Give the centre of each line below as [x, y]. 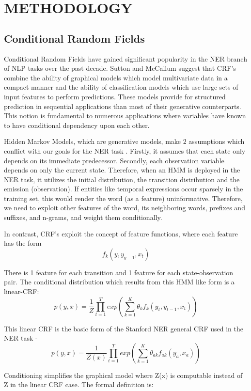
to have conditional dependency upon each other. [77, 125]
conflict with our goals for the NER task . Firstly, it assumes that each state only [125, 150]
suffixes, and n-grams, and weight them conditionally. [83, 217]
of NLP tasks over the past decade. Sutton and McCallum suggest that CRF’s [120, 68]
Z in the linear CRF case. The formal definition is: [79, 384]
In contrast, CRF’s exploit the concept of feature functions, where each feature [121, 233]
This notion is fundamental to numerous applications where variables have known [125, 116]
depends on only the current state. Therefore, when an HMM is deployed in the [122, 170]
